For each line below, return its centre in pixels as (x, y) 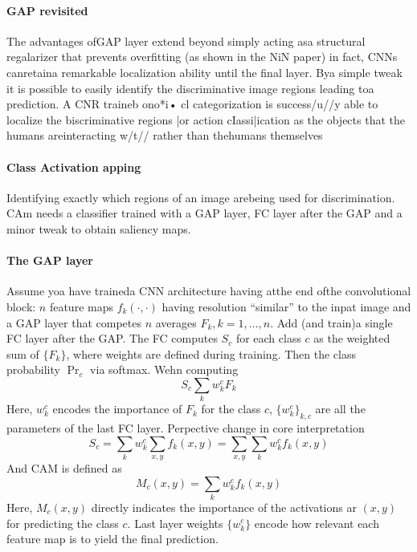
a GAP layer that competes (74, 322)
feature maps (81, 306)
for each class (268, 338)
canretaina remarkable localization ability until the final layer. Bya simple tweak (204, 72)
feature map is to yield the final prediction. (112, 539)
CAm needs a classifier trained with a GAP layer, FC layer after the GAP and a (204, 213)
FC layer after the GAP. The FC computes (112, 338)
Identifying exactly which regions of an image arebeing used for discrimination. (201, 197)
